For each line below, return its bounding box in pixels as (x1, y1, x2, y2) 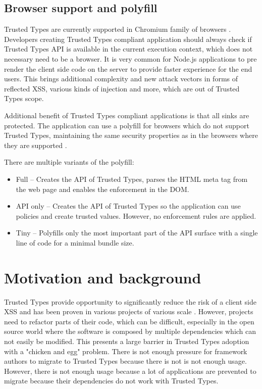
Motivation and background (4, 267, 201, 287)
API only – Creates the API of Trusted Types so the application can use (16, 201, 241, 211)
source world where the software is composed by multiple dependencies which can (4, 326, 256, 336)
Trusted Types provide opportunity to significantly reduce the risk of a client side (4, 296, 256, 307)
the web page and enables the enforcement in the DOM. (16, 183, 189, 194)
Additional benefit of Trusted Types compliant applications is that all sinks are (4, 110, 249, 120)
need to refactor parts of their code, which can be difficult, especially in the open (4, 316, 254, 326)
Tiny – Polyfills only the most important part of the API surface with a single (16, 227, 258, 238)
